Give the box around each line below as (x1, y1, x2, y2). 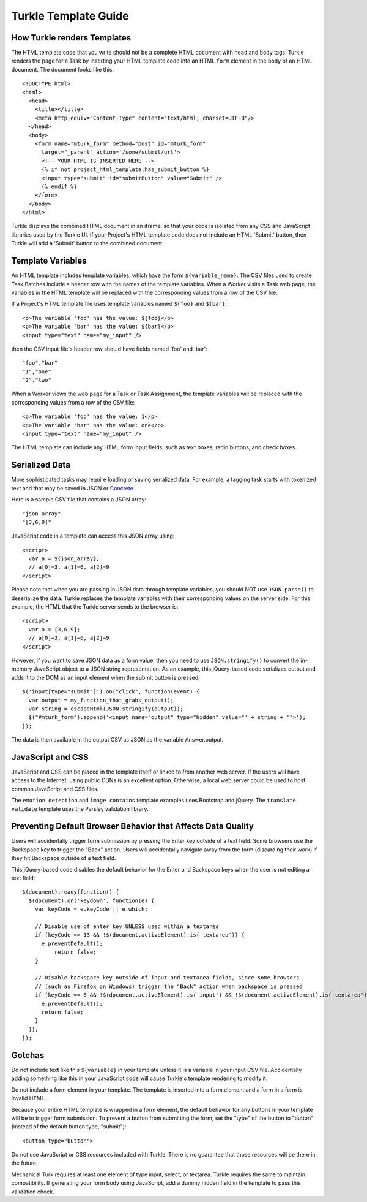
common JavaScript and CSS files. (11, 785, 99, 793)
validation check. (11, 1188, 54, 1195)
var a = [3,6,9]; (28, 626, 81, 633)
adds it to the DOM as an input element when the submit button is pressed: (11, 674, 200, 681)
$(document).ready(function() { (22, 889, 119, 896)
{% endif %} (41, 183, 78, 190)
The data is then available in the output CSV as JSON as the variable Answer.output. (11, 736, 223, 744)
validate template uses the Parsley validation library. (11, 805, 149, 812)
